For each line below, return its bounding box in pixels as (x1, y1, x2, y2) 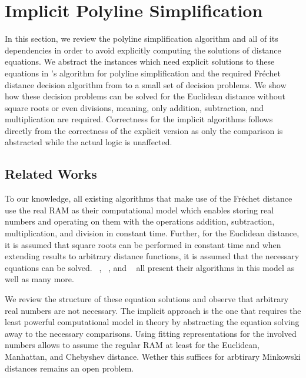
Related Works (5, 165, 97, 183)
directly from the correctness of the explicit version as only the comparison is (5, 124, 283, 136)
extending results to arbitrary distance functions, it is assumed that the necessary (5, 250, 300, 262)
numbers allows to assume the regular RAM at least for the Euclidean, (5, 339, 260, 351)
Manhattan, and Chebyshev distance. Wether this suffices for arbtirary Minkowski (5, 350, 301, 362)
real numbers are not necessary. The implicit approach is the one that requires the (5, 304, 301, 316)
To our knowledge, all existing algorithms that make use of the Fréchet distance (5, 192, 292, 205)
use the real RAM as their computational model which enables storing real (5, 203, 274, 216)
